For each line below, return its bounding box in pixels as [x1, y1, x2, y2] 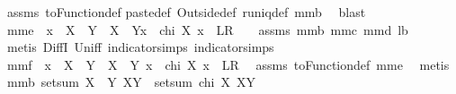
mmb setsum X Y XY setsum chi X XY [6, 73, 255, 91]
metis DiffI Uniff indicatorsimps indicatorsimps [6, 38, 274, 56]
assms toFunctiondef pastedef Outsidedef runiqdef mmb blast [6, 3, 366, 21]
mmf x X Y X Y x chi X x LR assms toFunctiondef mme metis [6, 55, 450, 73]
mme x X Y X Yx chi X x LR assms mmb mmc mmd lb [6, 20, 408, 38]
